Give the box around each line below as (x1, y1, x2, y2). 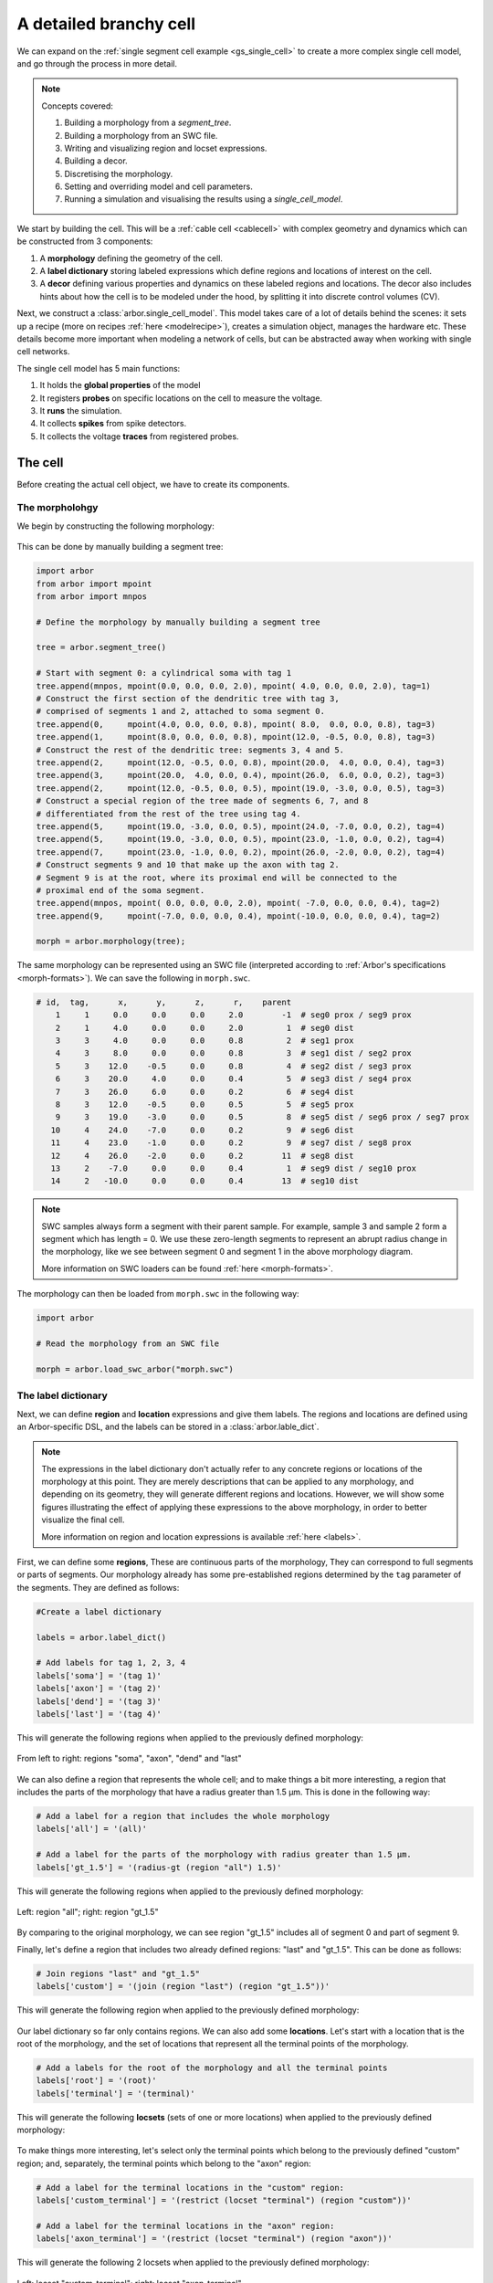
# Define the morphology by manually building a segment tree (36, 616, 320, 627)
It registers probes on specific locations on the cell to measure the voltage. (39, 393, 323, 404)
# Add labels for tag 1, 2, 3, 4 (36, 1657, 186, 1668)
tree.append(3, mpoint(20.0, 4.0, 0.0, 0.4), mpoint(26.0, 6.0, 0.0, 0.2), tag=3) (36, 770, 446, 781)
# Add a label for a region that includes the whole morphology (36, 1811, 330, 1822)
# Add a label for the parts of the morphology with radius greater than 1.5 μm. (36, 1849, 413, 1860)
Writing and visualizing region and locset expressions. (64, 142, 267, 153)
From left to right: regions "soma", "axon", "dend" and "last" (16, 1753, 242, 1764)
